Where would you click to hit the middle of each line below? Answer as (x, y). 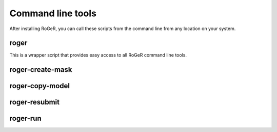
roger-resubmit (35, 102)
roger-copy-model (40, 86)
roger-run (26, 118)
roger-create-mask (41, 70)
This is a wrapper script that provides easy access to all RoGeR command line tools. (98, 55)
